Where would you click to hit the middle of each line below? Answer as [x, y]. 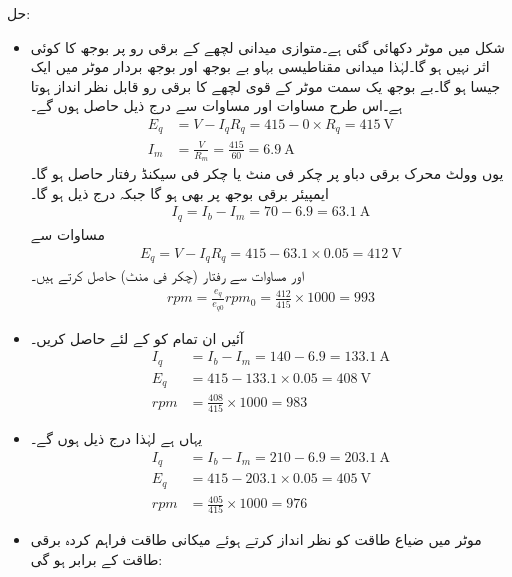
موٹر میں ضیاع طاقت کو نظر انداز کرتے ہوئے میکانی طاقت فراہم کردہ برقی [256, 539]
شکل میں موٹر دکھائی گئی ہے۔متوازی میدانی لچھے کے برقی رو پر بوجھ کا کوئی [268, 46]
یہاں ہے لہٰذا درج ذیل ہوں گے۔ [116, 437]
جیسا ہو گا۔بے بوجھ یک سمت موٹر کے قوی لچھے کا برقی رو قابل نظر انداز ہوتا [265, 85]
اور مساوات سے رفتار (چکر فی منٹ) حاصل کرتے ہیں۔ [167, 274]
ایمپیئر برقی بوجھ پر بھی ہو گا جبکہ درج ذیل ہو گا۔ [179, 192]
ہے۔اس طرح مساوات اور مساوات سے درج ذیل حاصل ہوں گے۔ [216, 105]
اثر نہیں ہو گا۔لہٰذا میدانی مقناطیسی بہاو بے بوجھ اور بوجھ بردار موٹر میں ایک [260, 66]
